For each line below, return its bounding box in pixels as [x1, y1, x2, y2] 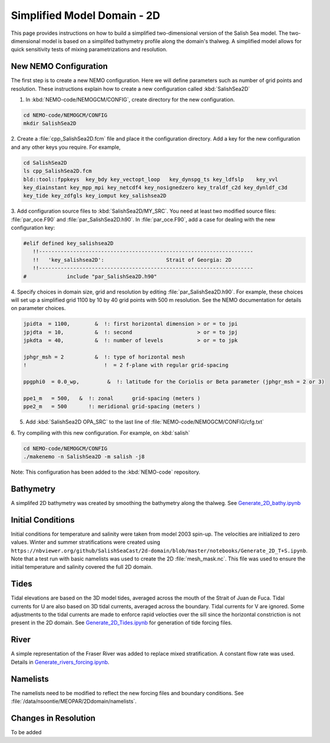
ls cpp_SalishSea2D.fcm [23, 168, 93, 174]
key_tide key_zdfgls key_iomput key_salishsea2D [23, 193, 167, 199]
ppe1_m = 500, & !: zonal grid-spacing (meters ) [23, 395, 201, 402]
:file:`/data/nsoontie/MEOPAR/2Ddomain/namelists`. [11, 698, 137, 705]
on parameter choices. [11, 305, 66, 312]
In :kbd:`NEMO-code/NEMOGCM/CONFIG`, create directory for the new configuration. [25, 96, 235, 103]
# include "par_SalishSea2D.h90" [23, 273, 157, 280]
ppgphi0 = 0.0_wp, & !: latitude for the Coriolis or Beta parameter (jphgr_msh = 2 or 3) [23, 379, 325, 385]
